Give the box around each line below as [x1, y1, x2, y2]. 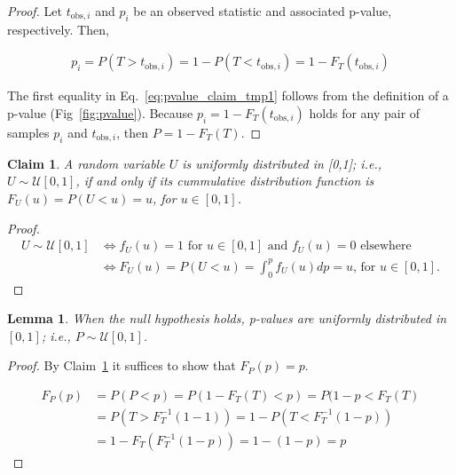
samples [7, 123, 50, 142]
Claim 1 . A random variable [7, 154, 165, 172]
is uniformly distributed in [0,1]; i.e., [182, 154, 381, 172]
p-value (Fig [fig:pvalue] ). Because [7, 104, 193, 123]
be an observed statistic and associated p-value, [133, 2, 392, 20]
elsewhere [360, 240, 412, 253]
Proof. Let [7, 2, 62, 20]
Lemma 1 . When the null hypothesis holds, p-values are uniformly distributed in [7, 309, 447, 328]
